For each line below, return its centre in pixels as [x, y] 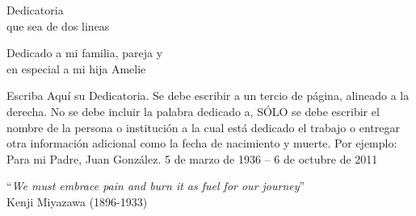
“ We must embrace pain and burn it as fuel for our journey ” [156, 186]
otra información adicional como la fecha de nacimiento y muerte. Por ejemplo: [202, 143]
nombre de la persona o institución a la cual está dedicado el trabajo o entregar [203, 127]
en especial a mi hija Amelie [76, 68]
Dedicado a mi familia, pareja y [85, 53]
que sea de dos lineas [58, 25]
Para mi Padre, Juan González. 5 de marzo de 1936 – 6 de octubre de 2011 [192, 158]
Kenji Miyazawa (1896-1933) [77, 201]
